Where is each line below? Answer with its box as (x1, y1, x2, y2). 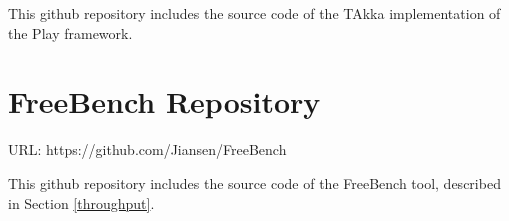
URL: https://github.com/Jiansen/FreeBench (8, 139, 287, 160)
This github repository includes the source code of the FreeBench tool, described (8, 172, 501, 193)
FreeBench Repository (8, 81, 321, 122)
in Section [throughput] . (8, 192, 155, 213)
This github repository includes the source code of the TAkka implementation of (8, 3, 501, 23)
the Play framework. (8, 22, 133, 43)
